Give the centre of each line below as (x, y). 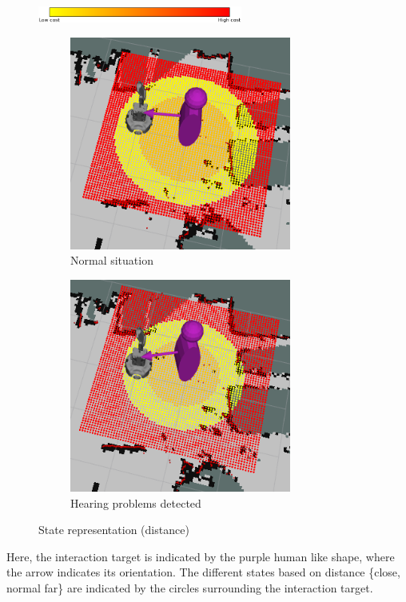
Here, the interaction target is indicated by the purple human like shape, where (201, 556)
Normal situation (112, 260)
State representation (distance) (114, 530)
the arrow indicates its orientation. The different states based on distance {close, (203, 572)
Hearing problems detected (136, 502)
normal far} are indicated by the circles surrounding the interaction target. (190, 587)
